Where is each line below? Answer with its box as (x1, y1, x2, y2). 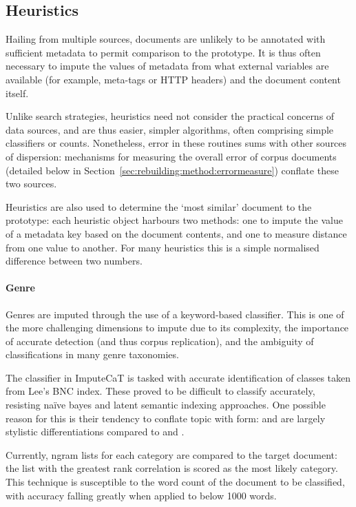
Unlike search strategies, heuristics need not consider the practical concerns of (6, 109, 335, 123)
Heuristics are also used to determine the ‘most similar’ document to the (6, 199, 312, 214)
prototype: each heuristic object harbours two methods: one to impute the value (6, 213, 343, 227)
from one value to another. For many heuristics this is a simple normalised (6, 240, 320, 254)
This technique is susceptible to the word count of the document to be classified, (6, 475, 345, 489)
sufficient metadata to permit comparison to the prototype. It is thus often (6, 45, 321, 59)
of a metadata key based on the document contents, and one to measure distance (6, 226, 347, 240)
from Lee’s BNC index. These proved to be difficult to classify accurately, (6, 384, 315, 398)
